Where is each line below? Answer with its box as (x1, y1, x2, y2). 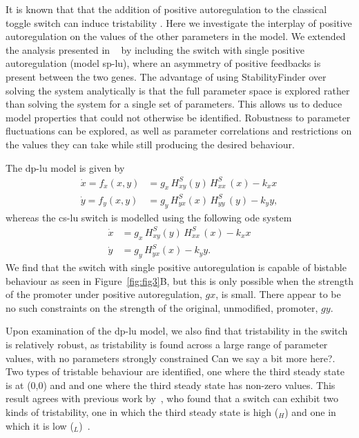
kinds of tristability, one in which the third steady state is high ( (6, 404, 279, 419)
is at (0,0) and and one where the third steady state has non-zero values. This (6, 377, 336, 392)
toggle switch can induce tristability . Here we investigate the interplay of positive (6, 15, 352, 30)
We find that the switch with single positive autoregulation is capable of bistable (6, 260, 347, 275)
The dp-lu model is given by (6, 160, 125, 175)
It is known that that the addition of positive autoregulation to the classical (6, 2, 327, 16)
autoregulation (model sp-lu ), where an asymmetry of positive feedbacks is (6, 56, 321, 70)
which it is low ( (6, 418, 74, 432)
